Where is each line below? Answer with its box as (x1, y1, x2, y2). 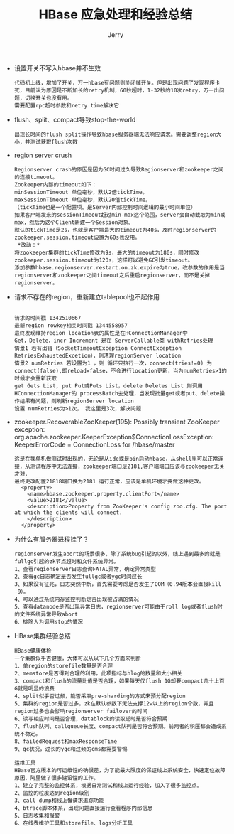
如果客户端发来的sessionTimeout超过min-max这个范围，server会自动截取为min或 (13, 211, 226, 218)
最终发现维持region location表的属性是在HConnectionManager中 (13, 329, 188, 336)
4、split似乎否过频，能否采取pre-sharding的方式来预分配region (13, 693, 186, 700)
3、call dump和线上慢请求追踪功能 (13, 797, 105, 804)
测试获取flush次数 (30, 138, 78, 146)
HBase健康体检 (13, 647, 52, 654)
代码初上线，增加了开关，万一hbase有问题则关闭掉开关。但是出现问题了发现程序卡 (13, 79, 221, 86)
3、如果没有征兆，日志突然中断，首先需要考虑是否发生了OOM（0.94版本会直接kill (13, 580, 222, 587)
